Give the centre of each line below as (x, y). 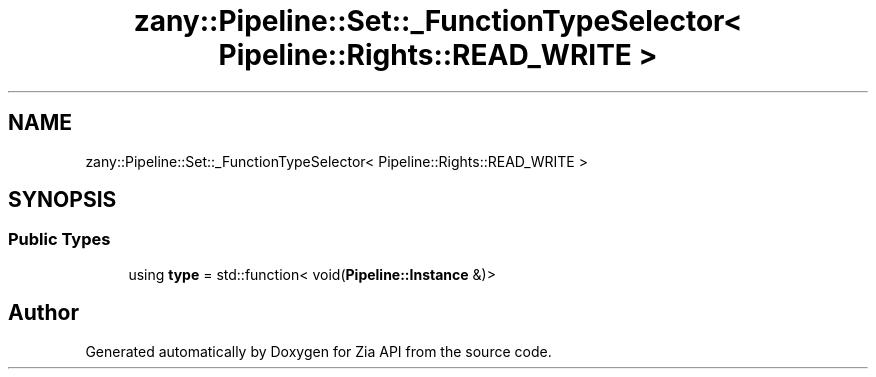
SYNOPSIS (62, 200)
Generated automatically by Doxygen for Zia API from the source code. (318, 351)
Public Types (59, 239)
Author (43, 313)
